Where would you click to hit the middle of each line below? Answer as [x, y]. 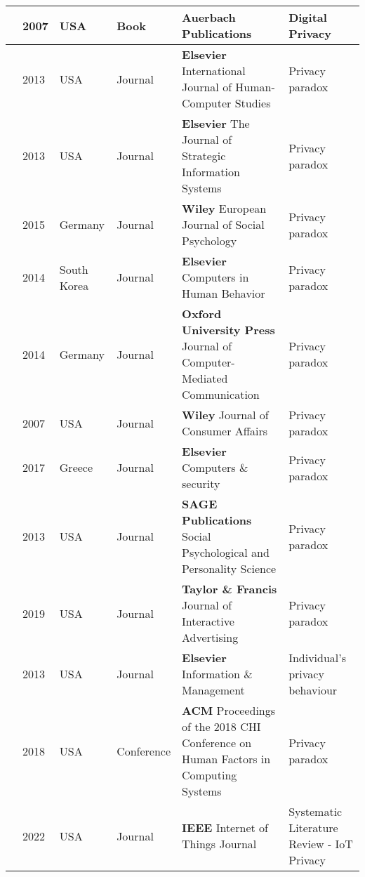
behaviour [313, 690]
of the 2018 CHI [221, 726]
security [201, 483]
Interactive [208, 621]
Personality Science [229, 568]
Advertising [210, 637]
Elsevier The [216, 123]
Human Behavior [224, 293]
